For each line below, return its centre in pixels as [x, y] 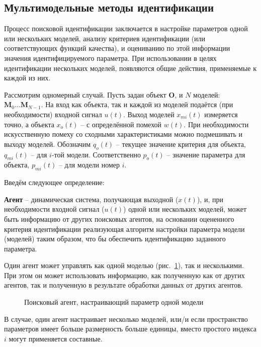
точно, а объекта [29, 124]
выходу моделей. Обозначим [48, 144]
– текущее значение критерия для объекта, [181, 144]
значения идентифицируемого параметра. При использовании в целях [110, 58]
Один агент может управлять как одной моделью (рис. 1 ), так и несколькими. [124, 265]
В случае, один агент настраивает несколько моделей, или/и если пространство [126, 319]
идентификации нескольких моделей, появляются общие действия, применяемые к [130, 68]
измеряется [221, 114]
